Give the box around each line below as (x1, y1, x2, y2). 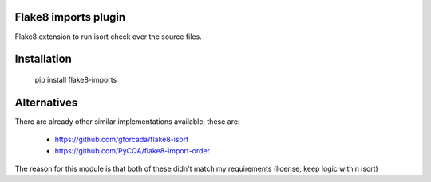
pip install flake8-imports (34, 75, 117, 84)
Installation (14, 52, 72, 66)
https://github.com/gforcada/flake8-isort (54, 135, 189, 145)
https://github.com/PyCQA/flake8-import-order (54, 145, 211, 155)
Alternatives (14, 95, 78, 109)
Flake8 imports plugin (14, 10, 126, 24)
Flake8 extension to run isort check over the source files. (14, 32, 203, 41)
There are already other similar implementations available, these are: (14, 116, 240, 126)
